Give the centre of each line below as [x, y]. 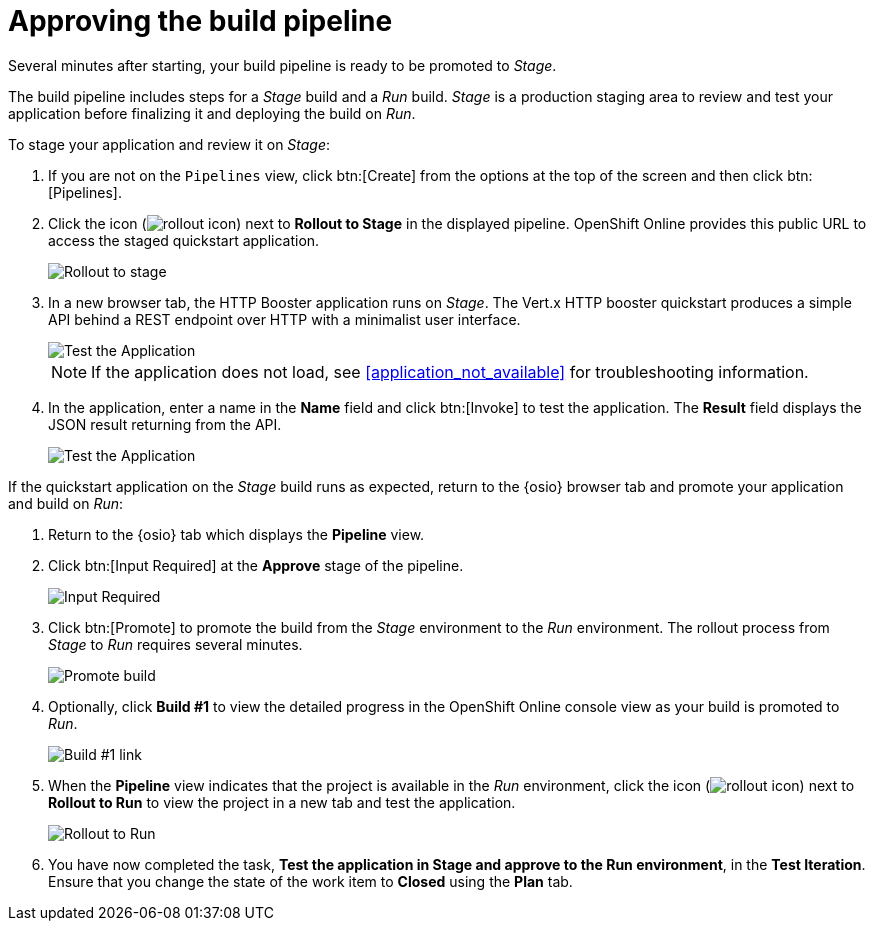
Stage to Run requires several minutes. [175, 644]
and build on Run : [66, 503]
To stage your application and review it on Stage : [169, 144]
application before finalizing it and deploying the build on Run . [212, 113]
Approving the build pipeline [200, 21]
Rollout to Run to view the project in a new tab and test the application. [282, 802]
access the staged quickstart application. [184, 240]
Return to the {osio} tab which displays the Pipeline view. [236, 534]
